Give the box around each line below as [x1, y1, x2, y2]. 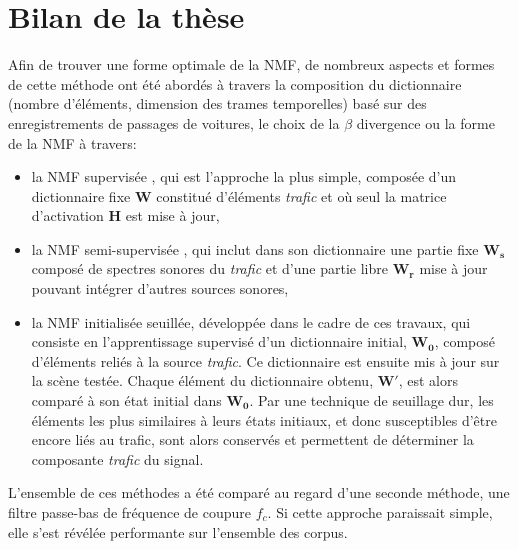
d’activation [31, 205, 104, 226]
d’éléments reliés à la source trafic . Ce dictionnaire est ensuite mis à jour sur [31, 350, 500, 371]
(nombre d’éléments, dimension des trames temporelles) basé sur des [8, 93, 427, 114]
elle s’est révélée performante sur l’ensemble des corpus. [8, 521, 348, 542]
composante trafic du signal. [31, 448, 204, 469]
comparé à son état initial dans [31, 390, 222, 411]
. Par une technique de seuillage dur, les [249, 390, 494, 411]
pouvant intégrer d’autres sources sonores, [31, 278, 289, 299]
